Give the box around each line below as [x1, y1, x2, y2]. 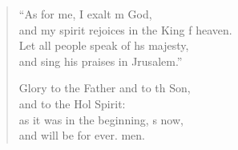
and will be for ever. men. [18, 127, 145, 144]
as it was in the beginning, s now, [18, 111, 184, 128]
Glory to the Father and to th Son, [18, 79, 191, 96]
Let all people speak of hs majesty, [18, 37, 189, 54]
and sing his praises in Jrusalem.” [18, 52, 183, 69]
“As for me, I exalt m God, [18, 6, 152, 22]
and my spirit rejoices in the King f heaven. [18, 21, 232, 38]
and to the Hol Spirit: [18, 95, 126, 111]
